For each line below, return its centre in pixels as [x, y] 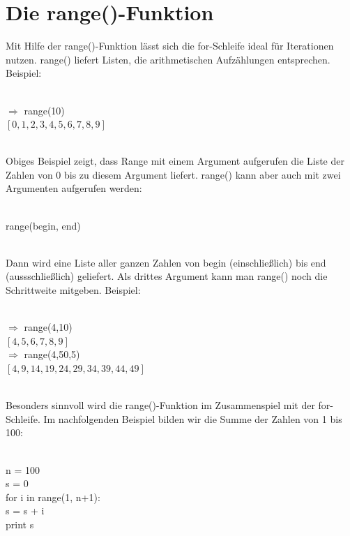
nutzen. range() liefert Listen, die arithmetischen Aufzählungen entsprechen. [168, 59]
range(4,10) [48, 327]
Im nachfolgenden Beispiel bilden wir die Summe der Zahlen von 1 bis [193, 418]
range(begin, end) [43, 225]
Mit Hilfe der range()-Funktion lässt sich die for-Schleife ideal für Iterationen [170, 46]
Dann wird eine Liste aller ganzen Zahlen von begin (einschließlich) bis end [166, 262]
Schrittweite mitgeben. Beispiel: [73, 290]
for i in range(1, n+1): [53, 497]
